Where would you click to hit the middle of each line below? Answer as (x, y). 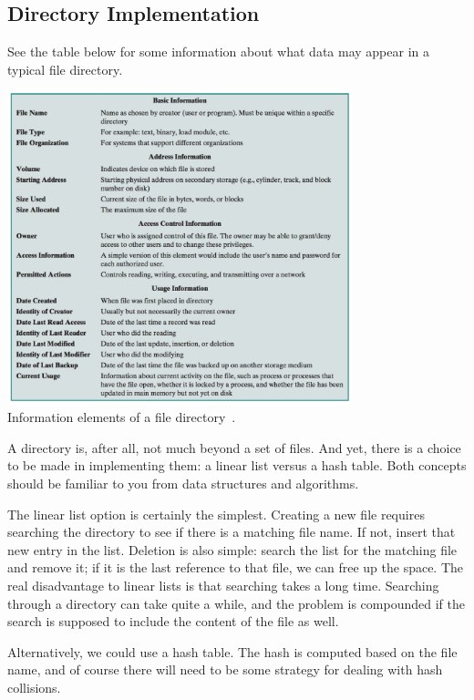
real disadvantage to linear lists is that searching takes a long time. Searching (223, 586)
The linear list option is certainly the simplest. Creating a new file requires (216, 514)
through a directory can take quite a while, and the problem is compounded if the (236, 603)
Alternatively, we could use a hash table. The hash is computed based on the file (232, 651)
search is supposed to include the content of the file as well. (173, 621)
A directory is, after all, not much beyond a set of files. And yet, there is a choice (234, 447)
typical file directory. (65, 69)
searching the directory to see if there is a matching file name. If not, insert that (232, 532)
